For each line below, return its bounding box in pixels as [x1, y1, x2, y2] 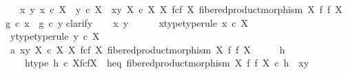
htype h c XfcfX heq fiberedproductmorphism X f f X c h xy [24, 56, 309, 70]
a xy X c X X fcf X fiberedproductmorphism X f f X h [10, 42, 285, 56]
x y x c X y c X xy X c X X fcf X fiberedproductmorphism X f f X [19, 2, 342, 16]
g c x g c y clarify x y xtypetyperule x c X [6, 15, 249, 29]
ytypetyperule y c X [10, 29, 100, 43]
